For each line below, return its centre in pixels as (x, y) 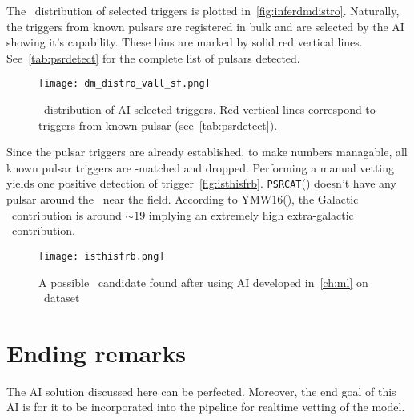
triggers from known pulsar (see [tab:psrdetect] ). (158, 125)
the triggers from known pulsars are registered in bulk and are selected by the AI (205, 26)
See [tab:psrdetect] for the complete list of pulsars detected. (153, 57)
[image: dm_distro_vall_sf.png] (125, 84)
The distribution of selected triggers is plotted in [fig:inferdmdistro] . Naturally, (203, 10)
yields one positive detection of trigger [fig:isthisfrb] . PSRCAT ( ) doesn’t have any (201, 183)
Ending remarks (96, 352)
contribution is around (66, 214)
